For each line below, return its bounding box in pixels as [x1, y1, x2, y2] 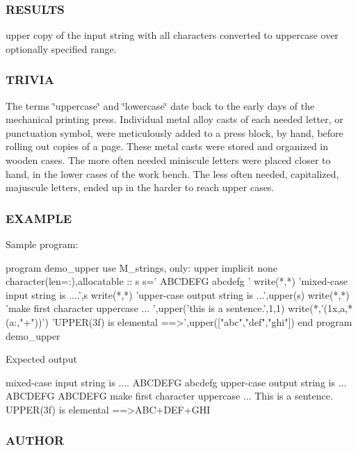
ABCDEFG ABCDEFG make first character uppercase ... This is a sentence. [6, 388, 333, 403]
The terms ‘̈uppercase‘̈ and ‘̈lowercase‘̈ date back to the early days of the [6, 98, 315, 113]
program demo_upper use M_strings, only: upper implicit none [6, 260, 277, 274]
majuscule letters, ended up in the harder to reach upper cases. [6, 180, 275, 195]
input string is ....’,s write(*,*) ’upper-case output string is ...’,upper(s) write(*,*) [6, 287, 350, 302]
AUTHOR [6, 432, 65, 449]
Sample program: [6, 237, 79, 251]
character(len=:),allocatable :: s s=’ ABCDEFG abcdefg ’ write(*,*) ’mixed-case [6, 274, 348, 288]
